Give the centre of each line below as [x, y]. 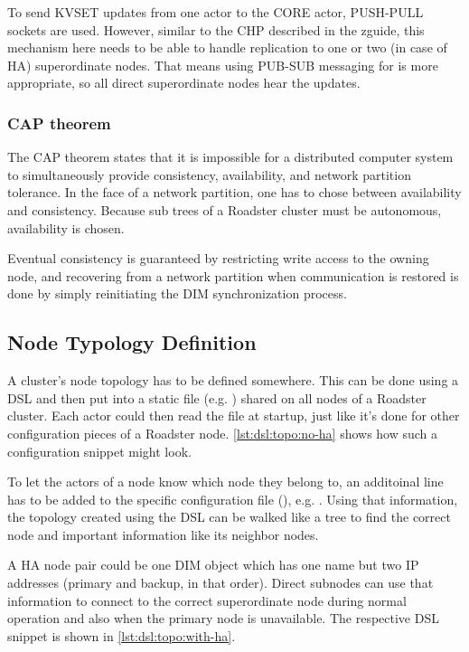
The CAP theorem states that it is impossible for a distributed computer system [230, 157]
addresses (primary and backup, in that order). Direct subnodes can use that [220, 583]
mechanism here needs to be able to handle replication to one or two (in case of [227, 47]
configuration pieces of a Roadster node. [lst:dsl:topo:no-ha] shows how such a [223, 433]
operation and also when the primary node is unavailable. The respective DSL [223, 618]
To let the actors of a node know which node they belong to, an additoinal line [225, 482]
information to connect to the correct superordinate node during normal [207, 600]
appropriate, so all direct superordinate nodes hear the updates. [184, 83]
